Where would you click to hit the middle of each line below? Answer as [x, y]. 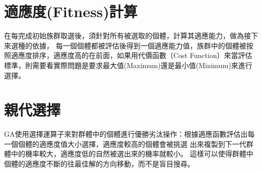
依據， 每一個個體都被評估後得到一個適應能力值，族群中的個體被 [139, 45]
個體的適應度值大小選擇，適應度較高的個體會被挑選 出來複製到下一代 [132, 144]
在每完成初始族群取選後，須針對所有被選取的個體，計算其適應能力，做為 [124, 36]
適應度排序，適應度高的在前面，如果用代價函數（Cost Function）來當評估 [132, 55]
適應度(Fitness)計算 [71, 11]
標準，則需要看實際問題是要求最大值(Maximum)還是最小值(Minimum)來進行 [128, 65]
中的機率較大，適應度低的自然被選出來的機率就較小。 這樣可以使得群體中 [132, 154]
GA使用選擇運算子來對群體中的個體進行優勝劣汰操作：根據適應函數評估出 [126, 134]
